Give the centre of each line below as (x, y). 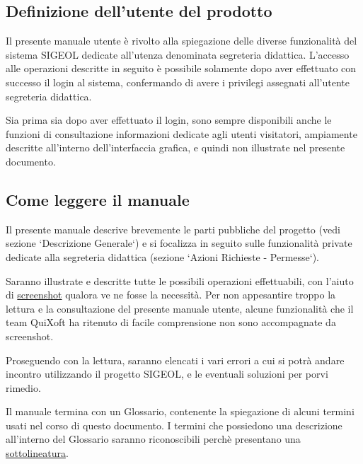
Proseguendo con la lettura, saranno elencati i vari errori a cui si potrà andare (175, 360)
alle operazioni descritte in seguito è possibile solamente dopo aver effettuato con (181, 68)
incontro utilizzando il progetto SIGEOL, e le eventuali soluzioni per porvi (167, 374)
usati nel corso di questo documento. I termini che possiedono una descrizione (174, 425)
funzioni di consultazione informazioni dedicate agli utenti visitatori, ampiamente (181, 133)
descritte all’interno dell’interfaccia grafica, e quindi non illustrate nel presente (175, 147)
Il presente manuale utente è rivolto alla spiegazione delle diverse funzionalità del (181, 41)
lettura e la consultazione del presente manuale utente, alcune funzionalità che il (180, 308)
